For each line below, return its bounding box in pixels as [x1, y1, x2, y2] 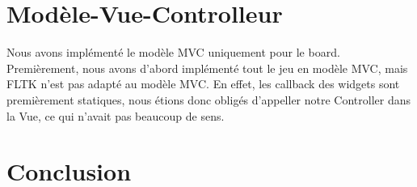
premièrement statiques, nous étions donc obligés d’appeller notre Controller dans [6, 91, 411, 108]
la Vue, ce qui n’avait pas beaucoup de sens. [6, 107, 225, 124]
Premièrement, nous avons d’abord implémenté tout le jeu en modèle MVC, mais [6, 59, 408, 76]
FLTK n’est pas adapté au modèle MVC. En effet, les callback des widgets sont [6, 75, 400, 92]
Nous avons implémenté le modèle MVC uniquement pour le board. [6, 44, 340, 61]
